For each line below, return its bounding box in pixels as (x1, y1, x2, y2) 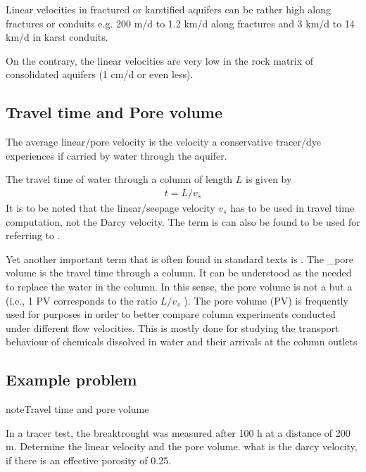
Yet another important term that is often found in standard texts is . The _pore (6, 251, 354, 266)
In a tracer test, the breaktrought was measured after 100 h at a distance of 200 (6, 425, 351, 440)
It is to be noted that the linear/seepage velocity (6, 200, 215, 215)
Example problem (6, 369, 137, 390)
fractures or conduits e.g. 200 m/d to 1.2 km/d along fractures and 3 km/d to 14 (6, 15, 355, 30)
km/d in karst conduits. (6, 30, 108, 44)
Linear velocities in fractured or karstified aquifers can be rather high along (6, 2, 331, 16)
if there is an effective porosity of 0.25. (6, 452, 172, 467)
